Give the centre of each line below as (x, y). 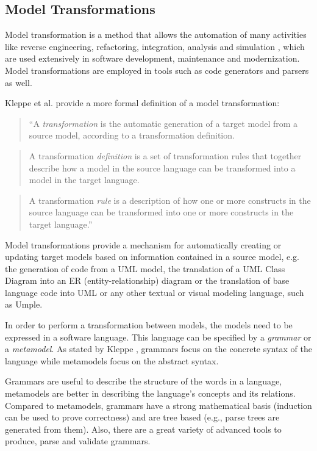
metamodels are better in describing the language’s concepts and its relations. (150, 393)
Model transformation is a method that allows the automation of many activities (156, 34)
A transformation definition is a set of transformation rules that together (165, 155)
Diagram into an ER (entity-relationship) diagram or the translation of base (147, 280)
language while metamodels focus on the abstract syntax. (112, 360)
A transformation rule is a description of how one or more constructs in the (170, 200)
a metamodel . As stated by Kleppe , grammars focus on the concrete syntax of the (158, 349)
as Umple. (24, 304)
